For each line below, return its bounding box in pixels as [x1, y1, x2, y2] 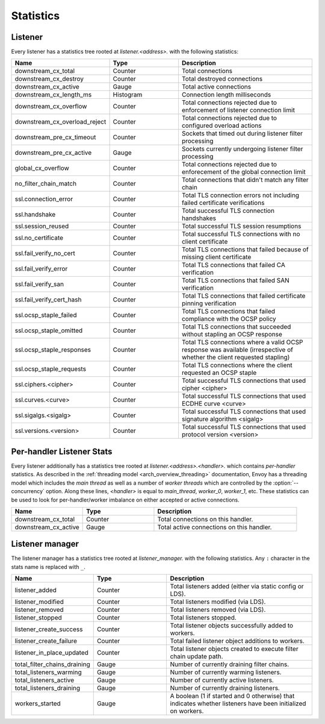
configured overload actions [181, 121, 262, 130]
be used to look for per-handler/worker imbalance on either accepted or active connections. [11, 496, 240, 503]
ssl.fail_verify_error [14, 265, 68, 273]
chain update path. [170, 652, 223, 661]
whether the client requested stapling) [181, 353, 290, 362]
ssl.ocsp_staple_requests [14, 365, 87, 373]
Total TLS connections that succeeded [181, 323, 291, 331]
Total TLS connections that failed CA [181, 261, 286, 269]
